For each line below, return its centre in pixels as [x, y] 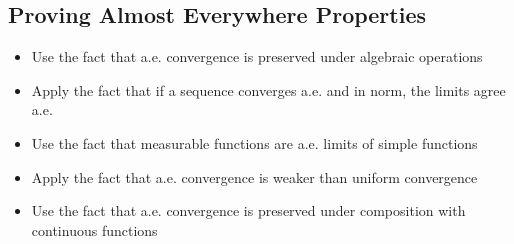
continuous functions [94, 229]
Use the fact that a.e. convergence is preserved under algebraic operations [257, 56]
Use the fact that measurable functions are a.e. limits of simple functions [254, 142]
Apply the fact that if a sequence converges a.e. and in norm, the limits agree [268, 89]
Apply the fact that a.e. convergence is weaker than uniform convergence [254, 176]
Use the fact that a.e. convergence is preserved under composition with [248, 210]
